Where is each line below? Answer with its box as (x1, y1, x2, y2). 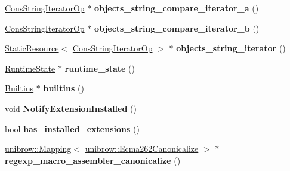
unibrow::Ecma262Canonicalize (85, 142, 199, 155)
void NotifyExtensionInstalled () (5, 102, 137, 114)
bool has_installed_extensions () (5, 122, 140, 135)
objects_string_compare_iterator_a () (94, 2, 259, 14)
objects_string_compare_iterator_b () (94, 22, 260, 34)
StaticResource (5, 42, 59, 54)
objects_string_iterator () (176, 42, 286, 54)
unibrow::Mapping (5, 142, 72, 155)
